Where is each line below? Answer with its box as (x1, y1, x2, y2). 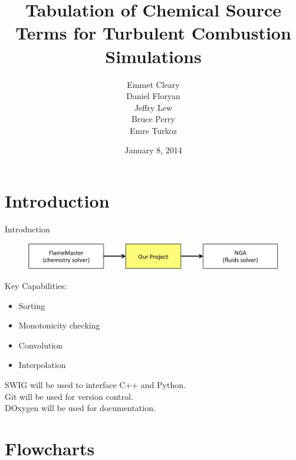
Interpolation (18, 359, 66, 371)
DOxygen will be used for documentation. (5, 402, 156, 414)
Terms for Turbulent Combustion (15, 21, 291, 45)
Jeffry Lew (134, 101, 173, 113)
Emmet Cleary (127, 78, 180, 90)
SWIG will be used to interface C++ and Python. (5, 379, 186, 391)
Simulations (105, 44, 202, 68)
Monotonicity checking (18, 319, 100, 331)
